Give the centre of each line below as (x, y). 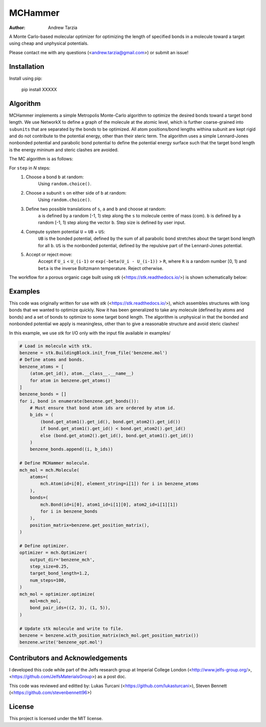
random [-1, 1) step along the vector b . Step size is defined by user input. (112, 223)
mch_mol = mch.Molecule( (50, 470)
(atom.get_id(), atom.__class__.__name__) (82, 374)
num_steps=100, (48, 580)
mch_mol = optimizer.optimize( (57, 594)
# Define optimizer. (44, 546)
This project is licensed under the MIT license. (56, 718)
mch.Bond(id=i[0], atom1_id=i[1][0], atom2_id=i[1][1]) (109, 504)
